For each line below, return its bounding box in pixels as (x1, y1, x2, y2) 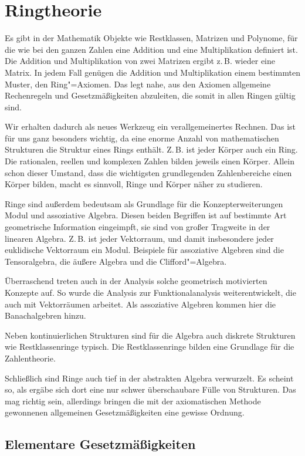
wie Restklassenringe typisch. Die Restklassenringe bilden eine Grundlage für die (5, 340, 294, 353)
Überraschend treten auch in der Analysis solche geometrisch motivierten (5, 275, 267, 287)
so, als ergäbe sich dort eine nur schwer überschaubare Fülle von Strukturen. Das (5, 383, 296, 396)
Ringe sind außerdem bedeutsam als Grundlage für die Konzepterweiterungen (5, 197, 283, 210)
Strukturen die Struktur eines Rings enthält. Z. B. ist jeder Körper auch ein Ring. (5, 143, 298, 156)
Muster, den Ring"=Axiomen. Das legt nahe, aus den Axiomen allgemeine (5, 77, 271, 90)
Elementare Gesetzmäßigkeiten (5, 435, 196, 453)
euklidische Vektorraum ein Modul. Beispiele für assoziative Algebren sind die (5, 244, 284, 256)
